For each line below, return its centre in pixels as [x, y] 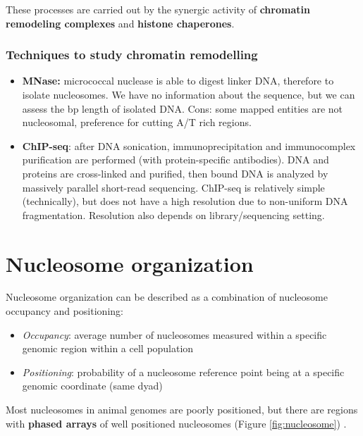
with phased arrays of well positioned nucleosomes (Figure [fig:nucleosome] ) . [176, 423]
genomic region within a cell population [108, 348]
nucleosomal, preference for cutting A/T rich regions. [137, 122]
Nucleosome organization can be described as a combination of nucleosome [167, 297]
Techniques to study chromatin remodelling [132, 55]
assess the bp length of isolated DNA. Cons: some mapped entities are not [183, 108]
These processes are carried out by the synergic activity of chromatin [158, 9]
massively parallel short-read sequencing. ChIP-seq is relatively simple [173, 187]
